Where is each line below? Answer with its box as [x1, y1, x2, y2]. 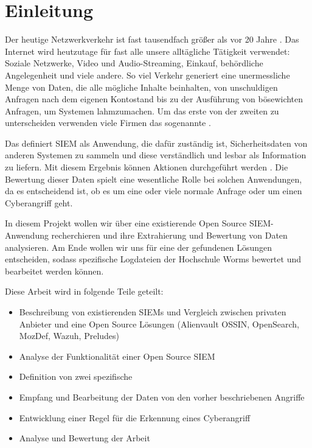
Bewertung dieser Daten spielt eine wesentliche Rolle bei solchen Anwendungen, [5, 172, 302, 185]
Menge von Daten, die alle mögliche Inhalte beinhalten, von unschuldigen [5, 80, 278, 93]
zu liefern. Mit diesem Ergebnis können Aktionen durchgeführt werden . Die [5, 161, 288, 173]
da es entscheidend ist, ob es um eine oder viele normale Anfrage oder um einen [5, 184, 302, 197]
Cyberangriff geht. [5, 196, 73, 209]
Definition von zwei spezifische [19, 370, 133, 383]
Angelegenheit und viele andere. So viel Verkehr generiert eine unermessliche [5, 68, 290, 81]
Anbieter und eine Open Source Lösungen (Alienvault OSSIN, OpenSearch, [19, 317, 299, 330]
